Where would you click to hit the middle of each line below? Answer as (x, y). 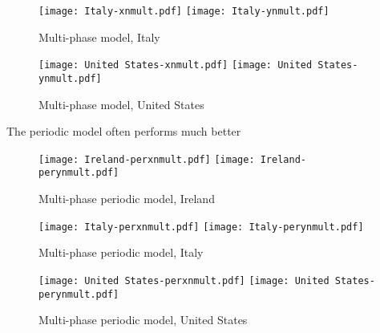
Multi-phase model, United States (121, 104)
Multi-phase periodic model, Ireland (127, 199)
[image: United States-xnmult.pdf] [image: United (176, 65)
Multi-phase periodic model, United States (143, 320)
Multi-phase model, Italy (99, 37)
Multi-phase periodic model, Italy (121, 252)
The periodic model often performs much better (124, 131)
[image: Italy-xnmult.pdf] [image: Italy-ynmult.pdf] (184, 11)
